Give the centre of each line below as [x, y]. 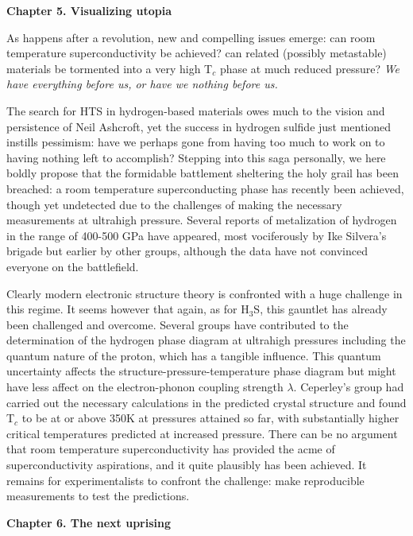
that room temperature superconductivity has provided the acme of [171, 449]
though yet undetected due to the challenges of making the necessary [174, 204]
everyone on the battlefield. [73, 266]
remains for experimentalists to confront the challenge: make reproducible [185, 480]
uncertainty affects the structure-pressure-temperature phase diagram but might [201, 371]
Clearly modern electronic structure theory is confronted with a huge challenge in [205, 293]
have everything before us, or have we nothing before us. [142, 84]
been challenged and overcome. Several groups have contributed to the [178, 324]
